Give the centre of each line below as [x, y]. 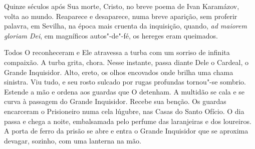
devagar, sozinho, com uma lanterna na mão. [73, 140]
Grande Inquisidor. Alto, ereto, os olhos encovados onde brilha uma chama [119, 72]
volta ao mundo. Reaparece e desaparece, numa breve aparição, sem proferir [121, 16]
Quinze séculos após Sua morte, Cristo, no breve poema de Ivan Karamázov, [122, 6]
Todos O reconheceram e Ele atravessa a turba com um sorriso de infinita [117, 52]
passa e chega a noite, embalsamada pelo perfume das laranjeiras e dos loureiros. [128, 121]
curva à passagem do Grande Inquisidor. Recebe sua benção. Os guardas [115, 101]
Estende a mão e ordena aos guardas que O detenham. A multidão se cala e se [124, 91]
